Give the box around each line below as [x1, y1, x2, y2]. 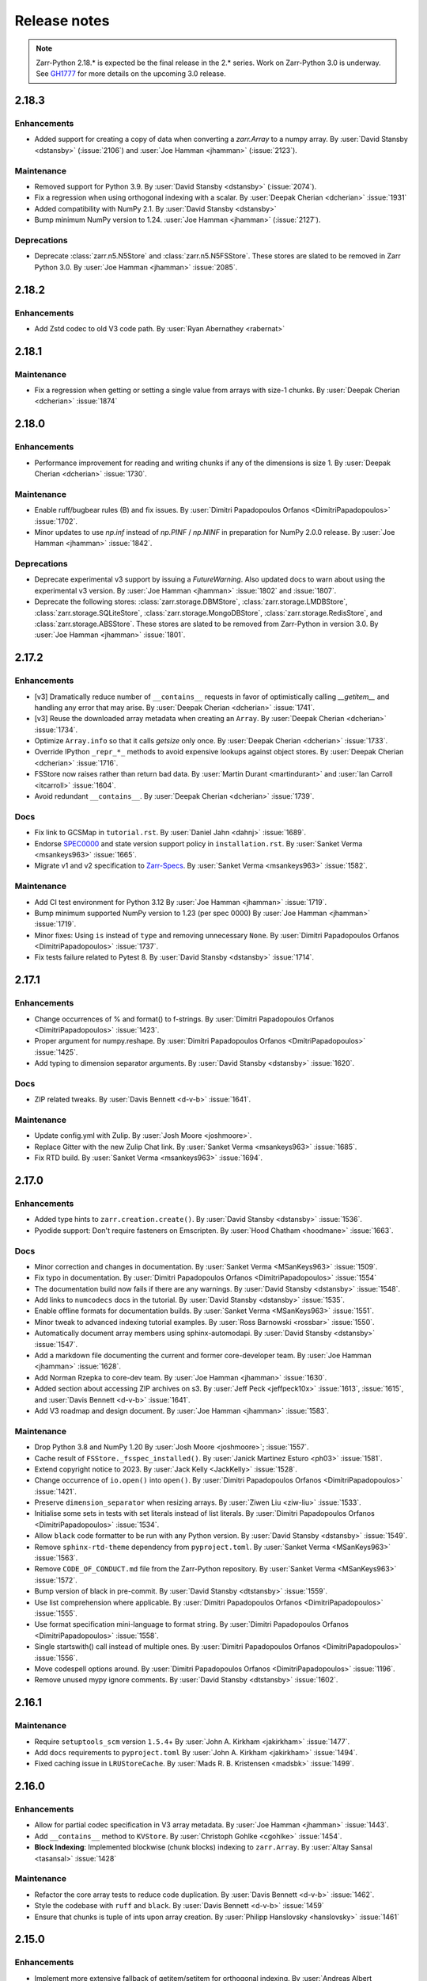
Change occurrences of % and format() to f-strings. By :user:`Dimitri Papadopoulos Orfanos [34, 1014, 334, 1024]
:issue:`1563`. [34, 1553, 78, 1563]
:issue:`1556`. [34, 1653, 78, 1662]
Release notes [14, 12, 110, 29]
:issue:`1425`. [34, 1047, 78, 1057]
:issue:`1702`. [34, 516, 78, 526]
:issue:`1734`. [34, 725, 78, 735]
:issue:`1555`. [34, 1609, 78, 1618]
